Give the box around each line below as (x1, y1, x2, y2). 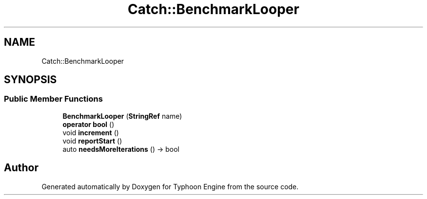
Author (4, 162, 39, 174)
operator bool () (62, 120, 115, 128)
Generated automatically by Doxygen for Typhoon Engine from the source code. (41, 182, 299, 191)
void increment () (62, 128, 119, 137)
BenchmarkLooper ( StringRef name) (62, 111, 182, 120)
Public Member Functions (4, 94, 103, 104)
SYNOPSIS (4, 73, 57, 86)
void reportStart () (62, 136, 122, 145)
